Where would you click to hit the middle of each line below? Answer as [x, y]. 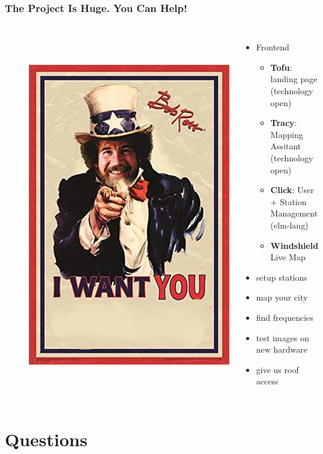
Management [294, 213]
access [267, 381]
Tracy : [284, 123]
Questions [46, 439]
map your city [282, 297]
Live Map [288, 257]
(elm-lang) [289, 225]
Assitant [286, 146]
